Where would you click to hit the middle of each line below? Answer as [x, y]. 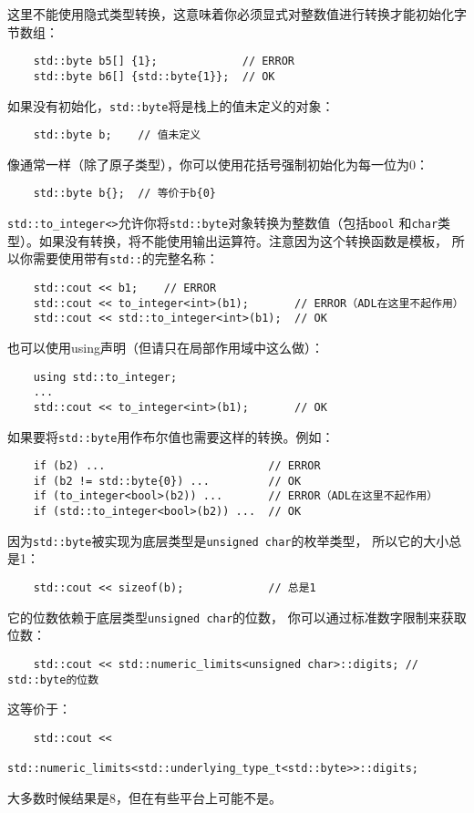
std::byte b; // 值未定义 [117, 135]
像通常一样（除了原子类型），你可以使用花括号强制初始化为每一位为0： [218, 164]
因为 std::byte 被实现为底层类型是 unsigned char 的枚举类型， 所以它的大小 [228, 540]
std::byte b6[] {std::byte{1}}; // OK [154, 76]
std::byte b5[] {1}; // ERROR [164, 62]
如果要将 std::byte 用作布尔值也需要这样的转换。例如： [171, 436]
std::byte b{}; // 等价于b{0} [124, 194]
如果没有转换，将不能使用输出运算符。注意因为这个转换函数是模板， [243, 240]
